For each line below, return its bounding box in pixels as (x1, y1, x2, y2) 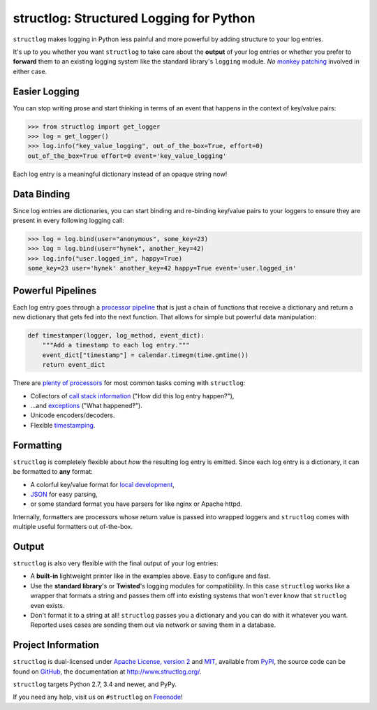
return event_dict (42, 361, 105, 369)
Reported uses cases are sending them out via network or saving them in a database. (30, 621, 276, 629)
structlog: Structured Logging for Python (13, 10, 256, 26)
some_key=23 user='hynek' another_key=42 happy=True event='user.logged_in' (27, 264, 297, 273)
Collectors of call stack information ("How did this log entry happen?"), (30, 391, 235, 400)
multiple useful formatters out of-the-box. (13, 523, 133, 531)
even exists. (30, 601, 65, 609)
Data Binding (13, 188, 71, 200)
